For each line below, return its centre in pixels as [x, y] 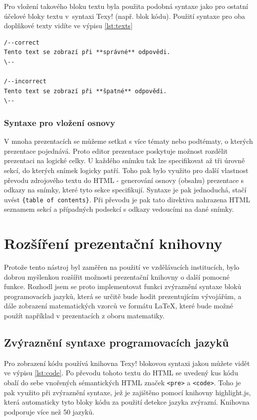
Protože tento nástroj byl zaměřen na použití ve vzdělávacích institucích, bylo [122, 267]
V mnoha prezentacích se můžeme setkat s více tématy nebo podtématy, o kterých [128, 141]
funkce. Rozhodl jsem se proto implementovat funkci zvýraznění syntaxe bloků [123, 286]
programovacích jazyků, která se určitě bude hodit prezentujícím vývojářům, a [123, 296]
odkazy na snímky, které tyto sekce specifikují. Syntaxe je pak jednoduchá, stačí [125, 190]
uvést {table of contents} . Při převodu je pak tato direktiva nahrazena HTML [127, 199]
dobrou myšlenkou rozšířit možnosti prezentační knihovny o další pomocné [117, 276]
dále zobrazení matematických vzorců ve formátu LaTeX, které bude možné [119, 306]
